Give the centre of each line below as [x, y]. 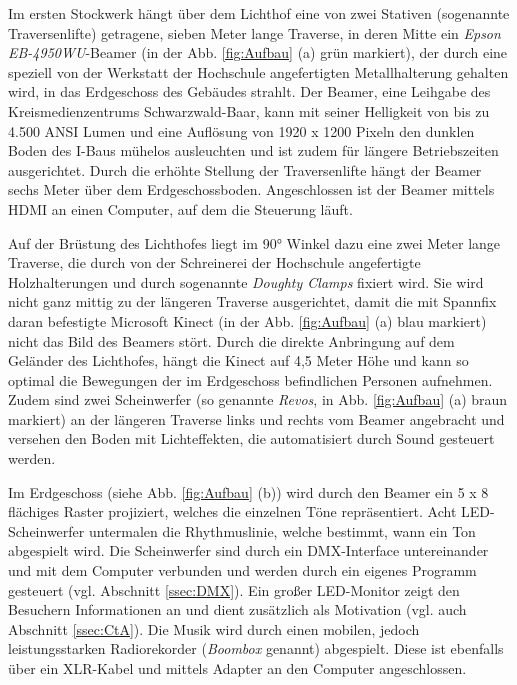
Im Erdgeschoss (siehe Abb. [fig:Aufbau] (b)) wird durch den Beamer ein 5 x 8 [248, 491]
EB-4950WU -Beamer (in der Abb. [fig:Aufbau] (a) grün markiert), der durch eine [258, 52]
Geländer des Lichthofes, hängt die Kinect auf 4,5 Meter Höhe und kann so [238, 360]
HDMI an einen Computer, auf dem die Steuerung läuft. [180, 208]
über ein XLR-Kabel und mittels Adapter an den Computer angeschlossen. [237, 668]
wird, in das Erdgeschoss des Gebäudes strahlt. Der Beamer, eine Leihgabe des [249, 91]
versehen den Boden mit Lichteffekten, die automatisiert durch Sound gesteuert [251, 438]
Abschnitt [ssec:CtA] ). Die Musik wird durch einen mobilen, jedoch [214, 628]
